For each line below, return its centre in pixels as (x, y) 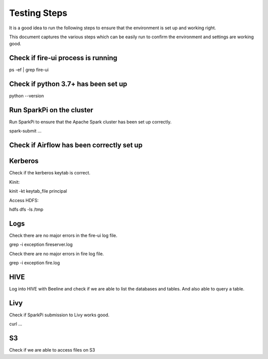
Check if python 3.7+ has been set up (68, 84)
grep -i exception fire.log (34, 263)
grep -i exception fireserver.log (41, 245)
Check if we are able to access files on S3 (52, 350)
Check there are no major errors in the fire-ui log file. (63, 235)
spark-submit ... (25, 131)
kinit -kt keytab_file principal (38, 191)
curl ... (16, 324)
